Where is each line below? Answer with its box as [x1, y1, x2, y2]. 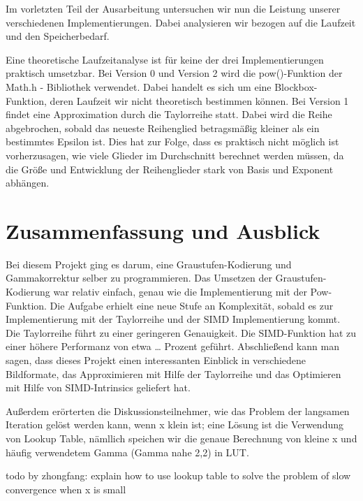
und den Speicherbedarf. [6, 29, 110, 43]
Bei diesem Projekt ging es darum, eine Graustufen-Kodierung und [6, 256, 292, 271]
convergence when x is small [6, 481, 126, 496]
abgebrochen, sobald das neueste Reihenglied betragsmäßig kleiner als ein [6, 120, 320, 135]
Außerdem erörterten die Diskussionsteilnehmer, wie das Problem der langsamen [6, 403, 350, 418]
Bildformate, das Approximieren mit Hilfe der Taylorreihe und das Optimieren [6, 366, 341, 381]
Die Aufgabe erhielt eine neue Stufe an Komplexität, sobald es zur [50, 298, 334, 312]
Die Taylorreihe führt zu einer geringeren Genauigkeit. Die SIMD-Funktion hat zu [6, 325, 357, 340]
